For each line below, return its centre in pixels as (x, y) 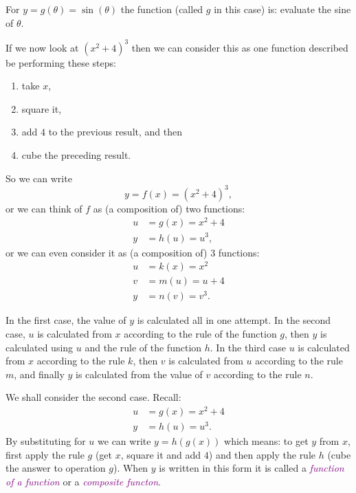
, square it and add (161, 454)
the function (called (162, 9)
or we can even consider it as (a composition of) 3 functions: (133, 252)
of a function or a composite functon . (83, 481)
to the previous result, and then (115, 132)
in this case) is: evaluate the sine (282, 9)
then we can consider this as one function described (240, 47)
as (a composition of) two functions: (169, 208)
